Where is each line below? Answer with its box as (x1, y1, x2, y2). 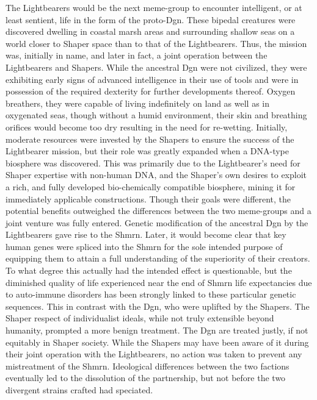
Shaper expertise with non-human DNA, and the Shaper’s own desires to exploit (5, 168, 307, 181)
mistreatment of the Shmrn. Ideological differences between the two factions (5, 359, 290, 372)
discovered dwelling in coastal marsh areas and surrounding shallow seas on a (5, 25, 295, 38)
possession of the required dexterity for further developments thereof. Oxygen (5, 85, 296, 98)
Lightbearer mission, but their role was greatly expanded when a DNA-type (5, 145, 289, 157)
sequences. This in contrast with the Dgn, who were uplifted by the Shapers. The (5, 299, 310, 312)
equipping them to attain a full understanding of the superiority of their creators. (5, 252, 310, 265)
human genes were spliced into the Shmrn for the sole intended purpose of (5, 240, 283, 252)
